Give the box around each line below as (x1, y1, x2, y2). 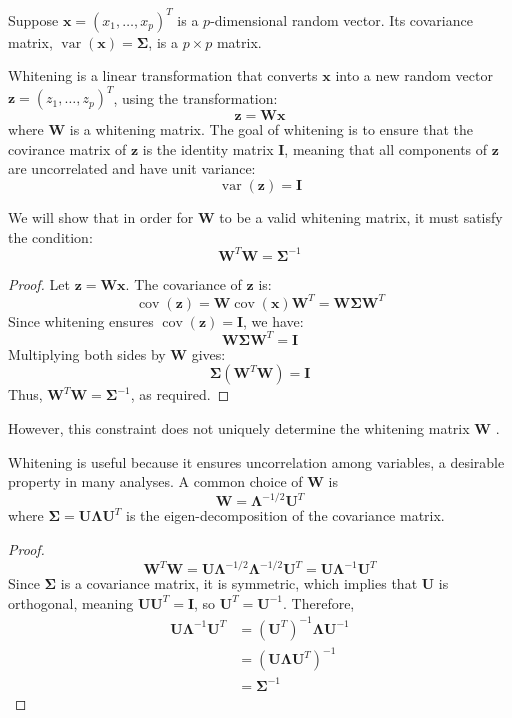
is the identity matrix (142, 138, 274, 159)
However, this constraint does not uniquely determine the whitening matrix (8, 418, 470, 439)
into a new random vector (335, 65, 493, 86)
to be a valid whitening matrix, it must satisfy (219, 206, 503, 227)
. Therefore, (283, 592, 355, 613)
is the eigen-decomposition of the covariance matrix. (126, 505, 445, 526)
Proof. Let (8, 273, 70, 294)
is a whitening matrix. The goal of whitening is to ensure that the (69, 119, 474, 140)
